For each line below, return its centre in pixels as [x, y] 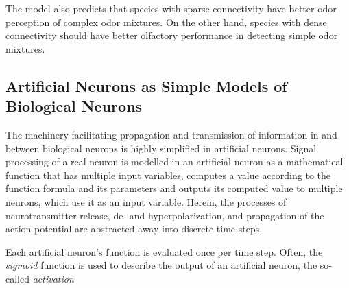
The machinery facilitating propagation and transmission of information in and [171, 134]
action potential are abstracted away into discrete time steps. [134, 229]
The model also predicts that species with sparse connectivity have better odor [171, 8]
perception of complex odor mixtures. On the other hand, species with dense [166, 22]
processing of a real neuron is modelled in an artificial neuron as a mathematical [174, 161]
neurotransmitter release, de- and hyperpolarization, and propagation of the [165, 215]
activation [53, 278]
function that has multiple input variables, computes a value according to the [168, 175]
